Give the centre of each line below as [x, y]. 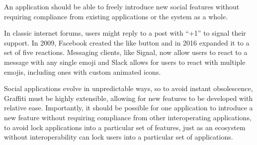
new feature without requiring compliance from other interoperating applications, [128, 117]
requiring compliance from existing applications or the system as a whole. [116, 16]
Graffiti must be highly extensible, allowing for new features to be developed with [128, 98]
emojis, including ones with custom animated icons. [83, 72]
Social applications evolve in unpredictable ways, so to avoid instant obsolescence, [128, 88]
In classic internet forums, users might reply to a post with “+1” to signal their [125, 33]
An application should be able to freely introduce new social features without [122, 6]
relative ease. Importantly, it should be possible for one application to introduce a [128, 108]
